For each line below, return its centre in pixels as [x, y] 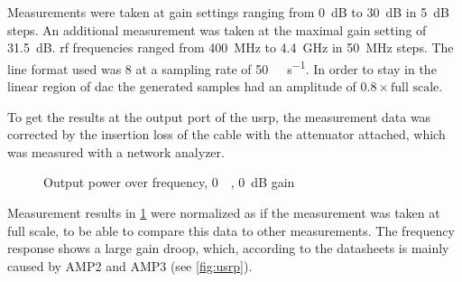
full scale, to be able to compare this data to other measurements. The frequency [231, 230]
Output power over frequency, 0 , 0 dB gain [169, 182]
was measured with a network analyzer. [116, 151]
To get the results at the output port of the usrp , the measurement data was [219, 116]
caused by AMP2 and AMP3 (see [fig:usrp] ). [130, 265]
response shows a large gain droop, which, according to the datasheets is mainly [228, 248]
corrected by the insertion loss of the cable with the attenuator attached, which [226, 134]
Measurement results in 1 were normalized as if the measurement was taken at [224, 212]
